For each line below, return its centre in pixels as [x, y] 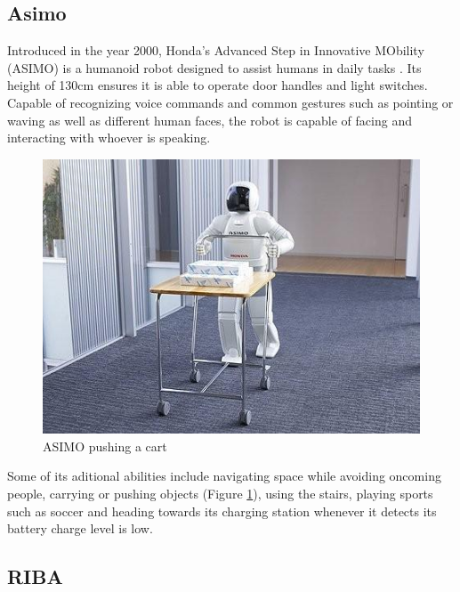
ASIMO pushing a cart [105, 446]
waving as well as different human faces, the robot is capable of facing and [210, 120]
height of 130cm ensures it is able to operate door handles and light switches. [218, 85]
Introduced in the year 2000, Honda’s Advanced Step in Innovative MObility [216, 50]
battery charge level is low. [80, 528]
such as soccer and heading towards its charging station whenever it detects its [222, 511]
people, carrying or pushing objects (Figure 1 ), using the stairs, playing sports [220, 493]
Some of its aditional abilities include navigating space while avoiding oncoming [224, 476]
